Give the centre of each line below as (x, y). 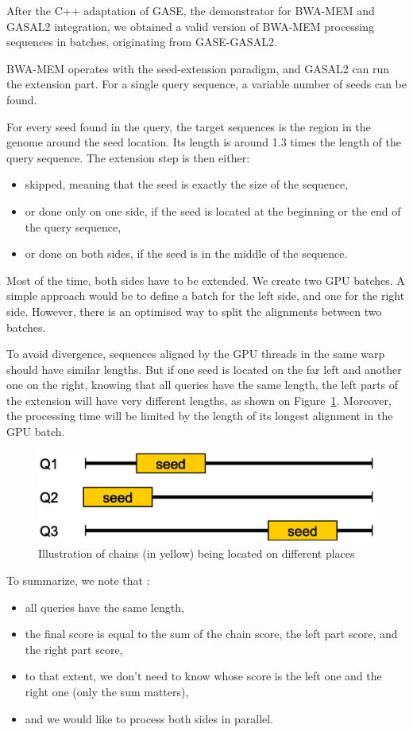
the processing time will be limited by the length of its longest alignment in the (200, 416)
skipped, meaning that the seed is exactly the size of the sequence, (187, 184)
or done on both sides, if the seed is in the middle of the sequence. (186, 253)
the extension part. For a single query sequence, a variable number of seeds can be (206, 84)
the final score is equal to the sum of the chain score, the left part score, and (211, 634)
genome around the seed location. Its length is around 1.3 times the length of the (204, 142)
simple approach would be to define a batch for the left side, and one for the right (206, 296)
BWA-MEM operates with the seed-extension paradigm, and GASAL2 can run (198, 68)
